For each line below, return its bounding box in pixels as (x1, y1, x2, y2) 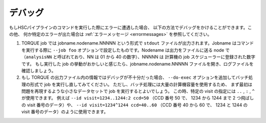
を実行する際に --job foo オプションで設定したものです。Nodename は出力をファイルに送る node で (21, 47, 230, 53)
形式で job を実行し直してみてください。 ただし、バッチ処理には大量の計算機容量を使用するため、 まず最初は (30, 81, 253, 87)
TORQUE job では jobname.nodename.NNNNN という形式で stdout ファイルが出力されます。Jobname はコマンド (21, 40, 254, 46)
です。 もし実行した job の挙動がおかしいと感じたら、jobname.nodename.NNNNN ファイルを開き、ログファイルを (21, 61, 254, 67)
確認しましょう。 (21, 68, 56, 74)
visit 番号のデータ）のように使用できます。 (21, 109, 108, 115)
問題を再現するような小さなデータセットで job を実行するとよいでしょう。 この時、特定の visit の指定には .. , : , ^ (21, 88, 255, 94)
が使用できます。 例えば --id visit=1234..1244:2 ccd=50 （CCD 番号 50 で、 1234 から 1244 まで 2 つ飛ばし (21, 95, 254, 101)
